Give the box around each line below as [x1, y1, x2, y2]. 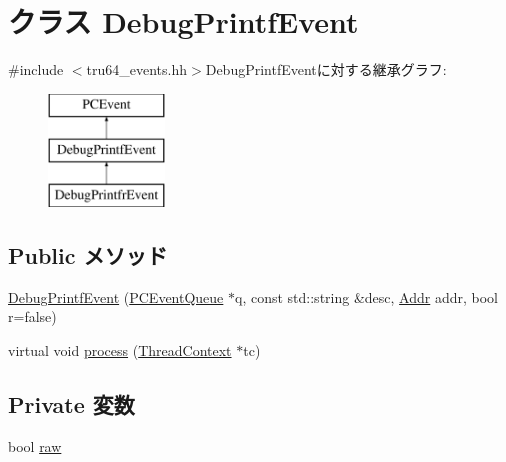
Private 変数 [8, 389, 135, 420]
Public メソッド [8, 240, 168, 271]
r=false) [8, 306, 57, 327]
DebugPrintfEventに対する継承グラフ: [205, 59, 447, 80]
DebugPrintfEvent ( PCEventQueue [8, 286, 224, 307]
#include [8, 59, 64, 80]
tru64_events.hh [86, 59, 188, 80]
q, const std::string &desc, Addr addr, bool [235, 286, 498, 307]
